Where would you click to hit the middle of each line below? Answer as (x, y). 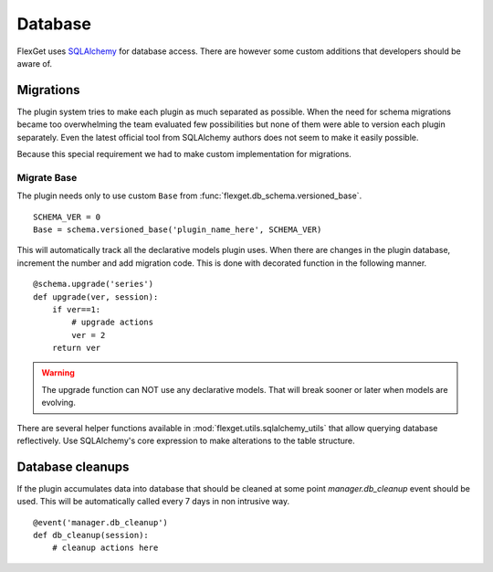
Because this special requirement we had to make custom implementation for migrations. (184, 154)
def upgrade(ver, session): (96, 297)
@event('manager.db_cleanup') (101, 522)
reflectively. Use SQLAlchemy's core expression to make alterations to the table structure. (186, 441)
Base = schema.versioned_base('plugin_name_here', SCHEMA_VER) (178, 229)
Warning (58, 373)
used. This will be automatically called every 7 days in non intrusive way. (153, 502)
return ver (76, 348)
